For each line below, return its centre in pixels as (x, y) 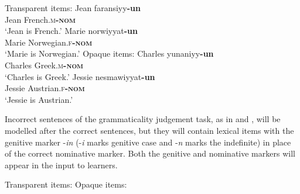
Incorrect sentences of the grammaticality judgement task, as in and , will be (143, 119)
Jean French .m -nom (40, 19)
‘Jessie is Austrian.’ (39, 99)
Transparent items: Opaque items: (66, 184)
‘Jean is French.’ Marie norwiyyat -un (71, 31)
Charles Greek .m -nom (44, 65)
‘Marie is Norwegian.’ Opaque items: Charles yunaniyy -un (109, 53)
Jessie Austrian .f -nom (45, 88)
